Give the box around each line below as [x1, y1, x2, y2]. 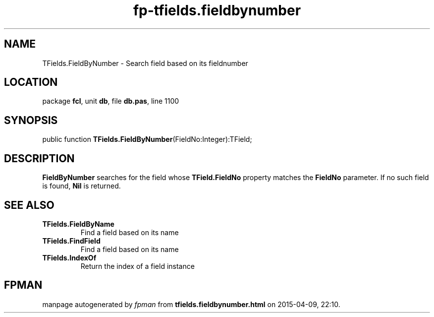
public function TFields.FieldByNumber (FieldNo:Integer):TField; [42, 135, 252, 144]
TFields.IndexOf [42, 253, 97, 262]
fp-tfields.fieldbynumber [133, 2, 301, 19]
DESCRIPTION [4, 152, 75, 165]
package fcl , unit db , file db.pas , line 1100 [42, 97, 179, 106]
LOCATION [4, 76, 58, 89]
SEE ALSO [4, 198, 54, 211]
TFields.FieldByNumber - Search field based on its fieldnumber [42, 59, 248, 67]
